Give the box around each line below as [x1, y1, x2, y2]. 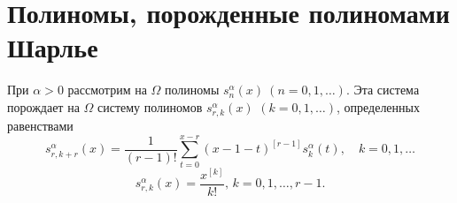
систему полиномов [97, 97, 203, 116]
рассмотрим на [67, 80, 147, 99]
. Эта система [345, 80, 420, 99]
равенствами [7, 117, 74, 135]
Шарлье [7, 29, 98, 65]
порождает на [7, 97, 80, 116]
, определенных [336, 97, 420, 116]
